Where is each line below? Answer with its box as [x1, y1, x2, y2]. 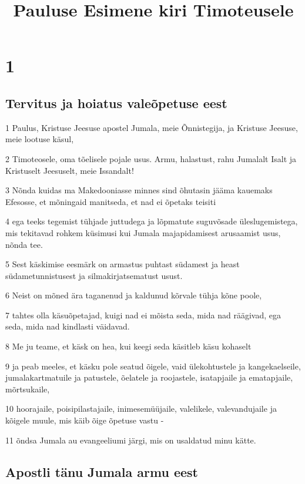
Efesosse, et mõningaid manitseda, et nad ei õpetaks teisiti [5, 195, 216, 207]
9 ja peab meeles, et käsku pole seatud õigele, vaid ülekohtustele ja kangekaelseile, [5, 359, 301, 372]
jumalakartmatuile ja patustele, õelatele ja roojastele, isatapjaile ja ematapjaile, [5, 371, 293, 384]
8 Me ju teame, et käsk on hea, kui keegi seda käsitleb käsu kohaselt [5, 340, 252, 352]
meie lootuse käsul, [5, 133, 74, 145]
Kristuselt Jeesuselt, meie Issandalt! [5, 164, 134, 176]
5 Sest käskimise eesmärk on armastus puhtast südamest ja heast [5, 258, 240, 270]
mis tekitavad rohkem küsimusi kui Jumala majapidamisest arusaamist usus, [5, 226, 281, 238]
